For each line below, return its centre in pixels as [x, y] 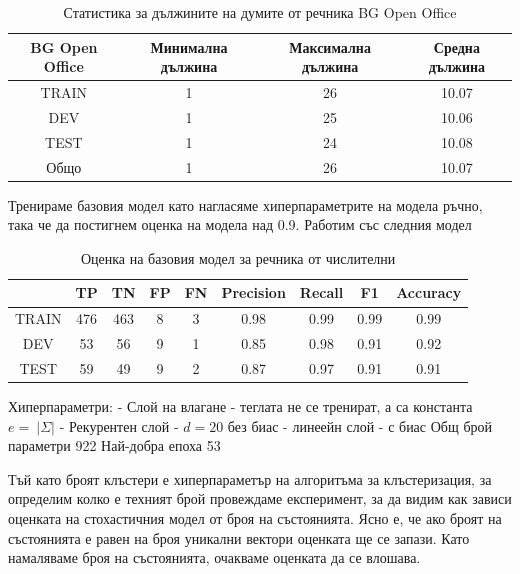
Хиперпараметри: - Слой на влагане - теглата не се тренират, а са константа [240, 406]
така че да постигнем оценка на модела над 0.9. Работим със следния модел [240, 224]
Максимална [330, 46]
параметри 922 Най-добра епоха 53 [114, 445]
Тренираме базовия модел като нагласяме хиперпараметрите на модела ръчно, [245, 204]
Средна [456, 46]
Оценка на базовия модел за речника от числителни [238, 257]
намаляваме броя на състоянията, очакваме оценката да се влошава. [214, 557]
